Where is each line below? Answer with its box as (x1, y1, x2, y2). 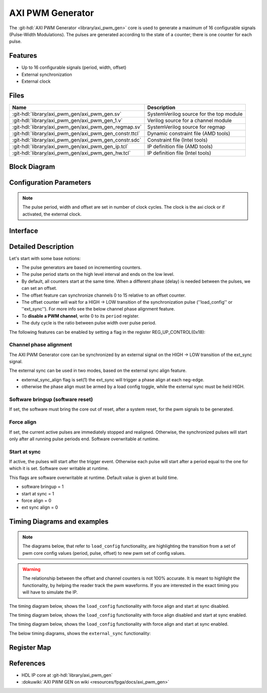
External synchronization (21, 71, 73, 77)
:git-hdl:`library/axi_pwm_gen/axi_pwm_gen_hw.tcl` (12, 149, 131, 156)
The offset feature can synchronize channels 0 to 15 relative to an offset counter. (21, 292, 186, 298)
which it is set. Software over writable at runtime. (9, 466, 109, 472)
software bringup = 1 (21, 483, 64, 490)
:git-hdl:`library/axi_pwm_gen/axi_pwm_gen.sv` (12, 110, 122, 117)
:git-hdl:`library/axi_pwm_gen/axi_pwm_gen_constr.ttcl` (12, 130, 140, 137)
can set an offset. (21, 285, 57, 291)
